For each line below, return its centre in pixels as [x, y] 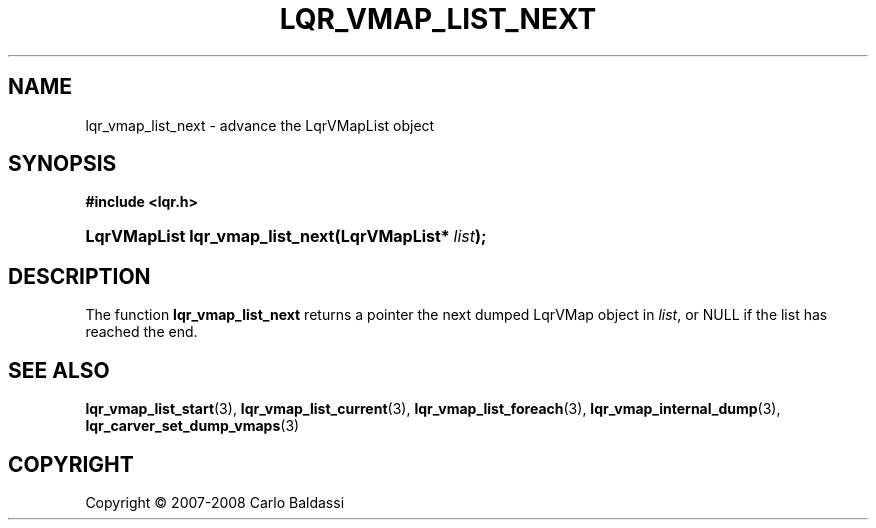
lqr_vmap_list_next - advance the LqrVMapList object [260, 125]
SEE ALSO [59, 370]
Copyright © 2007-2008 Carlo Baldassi [215, 502]
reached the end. [141, 332]
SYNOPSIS [62, 164]
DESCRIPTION [79, 276]
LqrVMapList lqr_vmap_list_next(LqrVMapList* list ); [286, 236]
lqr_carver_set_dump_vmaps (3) [192, 426]
